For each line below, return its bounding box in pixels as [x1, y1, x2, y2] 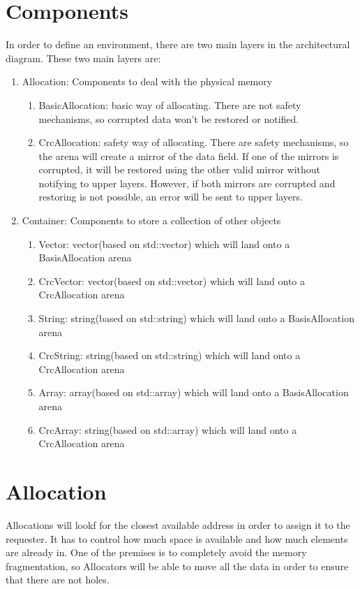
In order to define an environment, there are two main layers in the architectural [6, 37, 350, 52]
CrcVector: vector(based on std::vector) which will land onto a [38, 273, 306, 288]
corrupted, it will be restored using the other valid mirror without [38, 162, 320, 177]
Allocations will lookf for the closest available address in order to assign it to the [6, 517, 350, 532]
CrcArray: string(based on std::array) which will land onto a [38, 422, 297, 437]
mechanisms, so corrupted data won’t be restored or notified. [38, 111, 299, 126]
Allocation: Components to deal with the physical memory [22, 74, 273, 89]
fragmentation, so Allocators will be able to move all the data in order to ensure [6, 558, 349, 573]
